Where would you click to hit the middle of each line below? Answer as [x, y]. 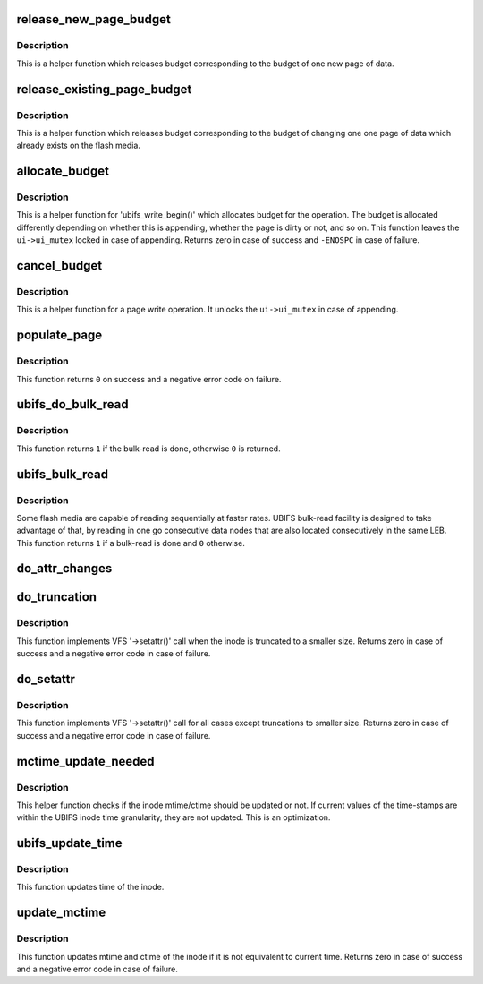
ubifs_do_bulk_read [72, 404]
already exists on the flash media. [78, 145]
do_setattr [46, 679]
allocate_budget [63, 171]
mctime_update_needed [86, 761]
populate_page [59, 335]
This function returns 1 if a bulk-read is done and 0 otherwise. [131, 543]
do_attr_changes [64, 569]
